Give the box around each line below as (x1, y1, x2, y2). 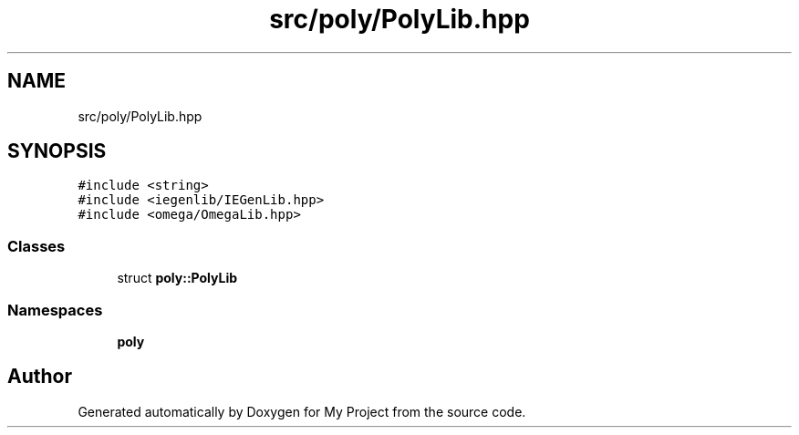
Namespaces (7, 300, 103, 319)
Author (7, 365, 72, 388)
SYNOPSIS (7, 140, 107, 163)
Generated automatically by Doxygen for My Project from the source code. (78, 403, 526, 419)
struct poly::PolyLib (117, 270, 238, 286)
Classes (7, 236, 66, 255)
